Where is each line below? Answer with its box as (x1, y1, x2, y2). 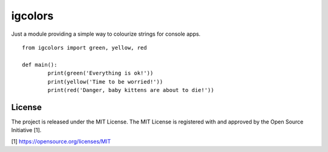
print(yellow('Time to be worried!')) (47, 78, 163, 85)
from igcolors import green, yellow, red (22, 44, 147, 51)
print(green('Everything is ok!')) (47, 70, 154, 77)
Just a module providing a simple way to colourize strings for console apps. (11, 30, 200, 38)
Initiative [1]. (11, 127, 42, 134)
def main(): (22, 61, 58, 68)
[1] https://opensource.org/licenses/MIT (11, 137, 111, 145)
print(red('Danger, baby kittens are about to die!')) (47, 87, 214, 93)
